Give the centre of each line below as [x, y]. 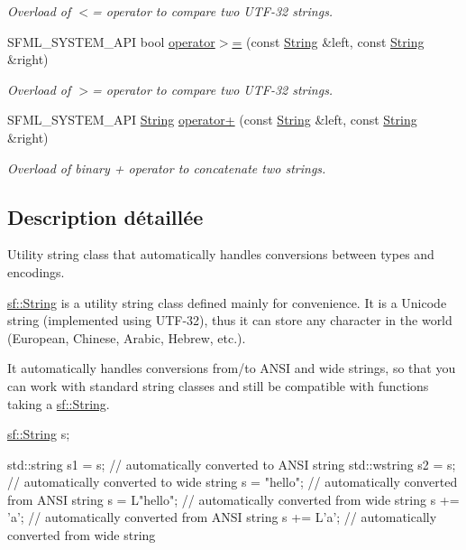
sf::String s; [39, 434]
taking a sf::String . [59, 403]
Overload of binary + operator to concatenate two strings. [167, 168]
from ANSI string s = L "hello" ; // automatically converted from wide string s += [233, 499]
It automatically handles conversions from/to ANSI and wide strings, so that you [232, 368]
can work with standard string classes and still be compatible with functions [218, 385]
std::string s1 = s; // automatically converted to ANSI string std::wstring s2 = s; [232, 464]
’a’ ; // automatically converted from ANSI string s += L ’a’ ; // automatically [222, 517]
